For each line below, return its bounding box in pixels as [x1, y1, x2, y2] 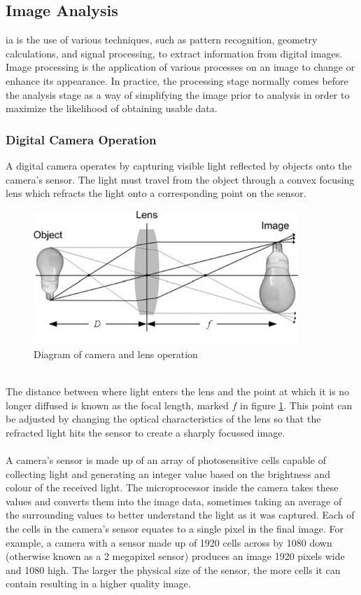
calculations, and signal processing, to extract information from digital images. [6, 46, 343, 60]
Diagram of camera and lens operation [34, 346, 198, 361]
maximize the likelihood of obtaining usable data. [6, 101, 218, 116]
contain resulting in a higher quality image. [6, 576, 191, 591]
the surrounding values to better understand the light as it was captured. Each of [6, 507, 355, 522]
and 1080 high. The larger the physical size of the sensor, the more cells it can [6, 562, 341, 577]
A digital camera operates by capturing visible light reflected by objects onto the [6, 158, 352, 172]
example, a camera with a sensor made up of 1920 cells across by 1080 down [6, 535, 332, 549]
